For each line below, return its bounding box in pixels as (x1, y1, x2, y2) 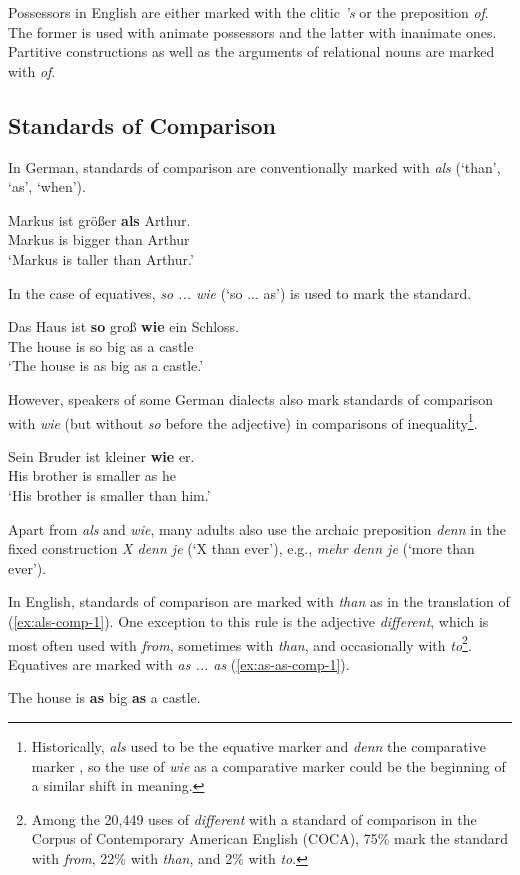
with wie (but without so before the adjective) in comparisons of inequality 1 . (8, 409, 478, 433)
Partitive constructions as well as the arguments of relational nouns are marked (8, 41, 495, 62)
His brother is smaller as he (8, 465, 177, 486)
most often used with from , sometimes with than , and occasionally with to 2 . (8, 631, 472, 655)
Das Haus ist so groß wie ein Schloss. (8, 316, 239, 337)
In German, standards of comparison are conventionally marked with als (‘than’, (8, 156, 501, 177)
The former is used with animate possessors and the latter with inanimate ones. (8, 21, 497, 42)
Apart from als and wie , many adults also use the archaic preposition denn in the (8, 518, 507, 539)
